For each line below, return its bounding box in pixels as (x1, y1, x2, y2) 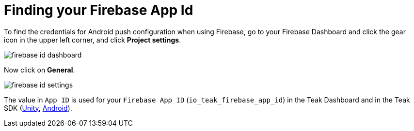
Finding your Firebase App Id (4, 2, 193, 18)
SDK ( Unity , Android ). (4, 103, 72, 112)
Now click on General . (4, 65, 75, 74)
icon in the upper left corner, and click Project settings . (4, 35, 181, 44)
